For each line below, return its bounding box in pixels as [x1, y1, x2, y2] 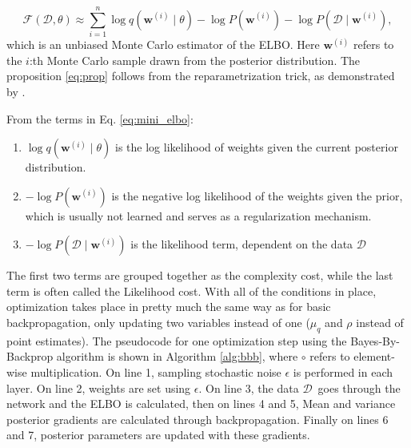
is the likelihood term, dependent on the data [130, 236, 353, 252]
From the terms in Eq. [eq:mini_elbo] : [6, 110, 194, 127]
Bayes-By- [350, 332, 401, 349]
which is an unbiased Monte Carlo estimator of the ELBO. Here [6, 36, 320, 53]
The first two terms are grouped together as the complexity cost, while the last [6, 267, 393, 284]
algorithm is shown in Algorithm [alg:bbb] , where [56, 348, 298, 365]
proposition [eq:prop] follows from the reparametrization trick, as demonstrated [6, 67, 395, 84]
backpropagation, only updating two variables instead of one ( [6, 314, 310, 331]
